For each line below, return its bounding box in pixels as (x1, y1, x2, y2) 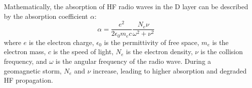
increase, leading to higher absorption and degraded (93, 65, 247, 75)
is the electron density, (126, 46, 193, 57)
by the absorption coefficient (4, 11, 88, 21)
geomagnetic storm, (4, 65, 62, 75)
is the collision (200, 46, 243, 57)
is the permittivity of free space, (104, 37, 199, 47)
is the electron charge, (29, 37, 94, 47)
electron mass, (4, 46, 46, 57)
